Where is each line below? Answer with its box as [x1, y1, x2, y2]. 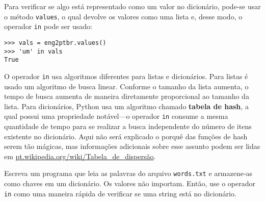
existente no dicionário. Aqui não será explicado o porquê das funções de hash [4, 131, 248, 141]
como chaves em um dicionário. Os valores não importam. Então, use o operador [4, 178, 255, 188]
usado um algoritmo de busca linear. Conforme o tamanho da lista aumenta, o [4, 81, 249, 91]
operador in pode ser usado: [4, 21, 92, 32]
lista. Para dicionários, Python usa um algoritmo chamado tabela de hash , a [4, 100, 249, 111]
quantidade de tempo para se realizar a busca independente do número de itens [4, 120, 252, 131]
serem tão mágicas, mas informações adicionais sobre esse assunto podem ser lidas [4, 141, 260, 151]
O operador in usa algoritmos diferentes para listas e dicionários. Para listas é [4, 70, 248, 81]
